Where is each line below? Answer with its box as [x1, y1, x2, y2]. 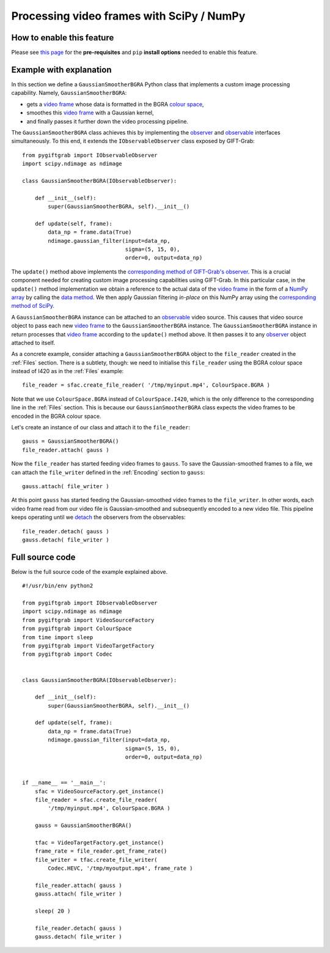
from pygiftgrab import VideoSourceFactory [22, 617, 155, 623]
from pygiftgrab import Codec [22, 651, 113, 658]
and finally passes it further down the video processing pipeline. [26, 117, 189, 125]
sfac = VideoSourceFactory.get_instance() [34, 788, 164, 795]
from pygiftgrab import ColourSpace [22, 625, 132, 632]
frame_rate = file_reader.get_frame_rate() [34, 848, 167, 855]
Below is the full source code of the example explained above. [11, 568, 168, 575]
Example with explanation [11, 64, 112, 75]
